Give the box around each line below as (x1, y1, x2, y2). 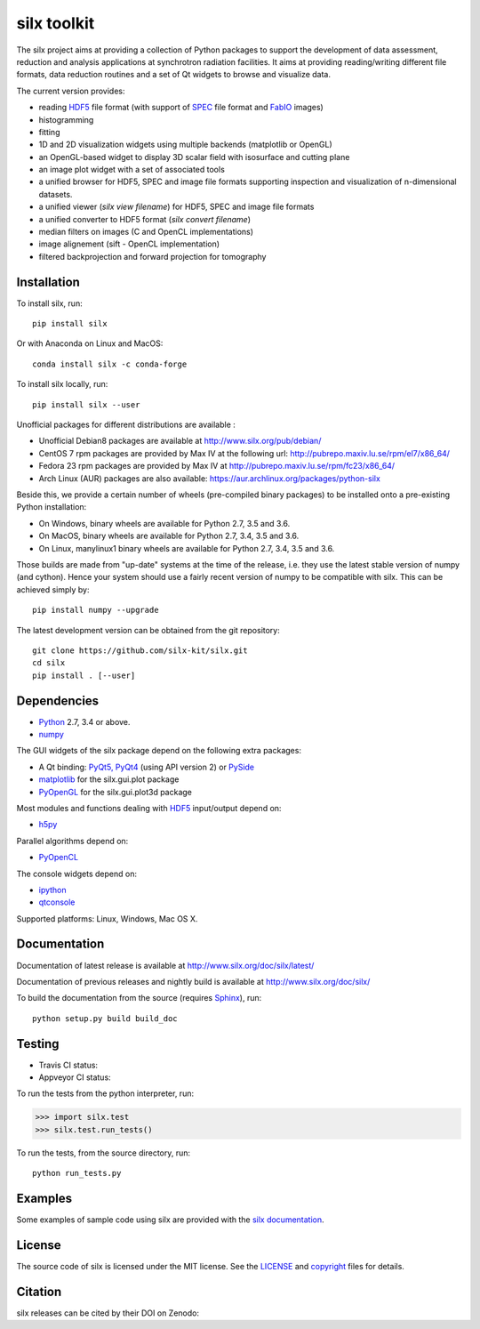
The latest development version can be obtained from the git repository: (16, 624, 280, 635)
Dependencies (16, 693, 100, 708)
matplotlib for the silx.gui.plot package (38, 774, 180, 785)
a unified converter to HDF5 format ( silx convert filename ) (38, 213, 251, 224)
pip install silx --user (32, 399, 140, 409)
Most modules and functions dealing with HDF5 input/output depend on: (16, 802, 282, 813)
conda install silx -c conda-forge (32, 358, 188, 369)
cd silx (32, 658, 66, 668)
